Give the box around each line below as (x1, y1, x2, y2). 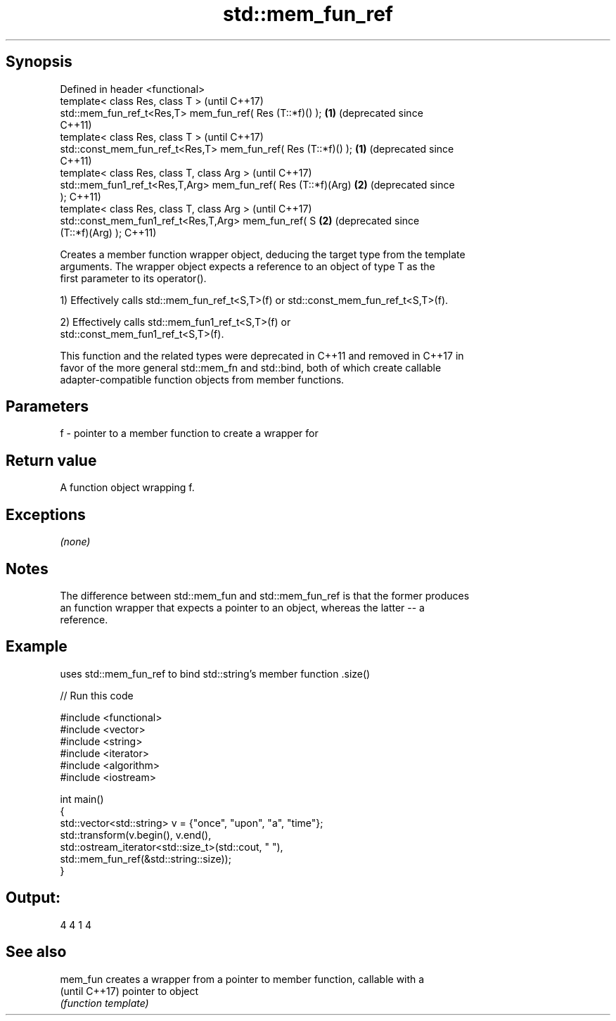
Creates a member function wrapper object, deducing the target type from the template (60, 248, 466, 260)
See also (6, 943, 67, 961)
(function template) (60, 996, 149, 1009)
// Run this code (60, 689, 134, 702)
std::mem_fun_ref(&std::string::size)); (60, 852, 231, 865)
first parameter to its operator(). (60, 272, 207, 284)
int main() (60, 792, 104, 805)
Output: (6, 889, 60, 907)
